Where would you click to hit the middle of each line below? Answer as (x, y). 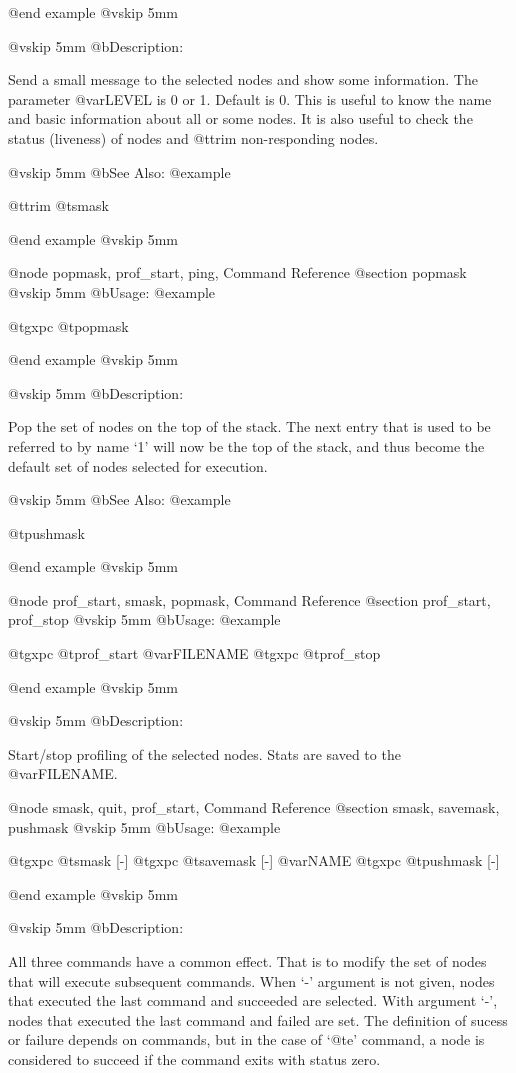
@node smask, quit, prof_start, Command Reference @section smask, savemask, (254, 807)
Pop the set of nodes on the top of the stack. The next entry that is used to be (249, 426)
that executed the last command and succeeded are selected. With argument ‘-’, (253, 1000)
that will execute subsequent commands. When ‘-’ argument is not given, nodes (251, 980)
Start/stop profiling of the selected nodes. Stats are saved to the (204, 753)
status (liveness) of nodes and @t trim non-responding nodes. (193, 137)
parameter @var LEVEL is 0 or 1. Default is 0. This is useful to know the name (250, 98)
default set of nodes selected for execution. (138, 465)
